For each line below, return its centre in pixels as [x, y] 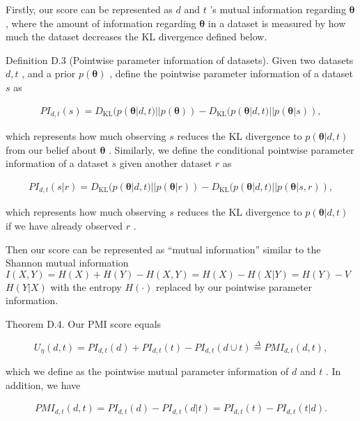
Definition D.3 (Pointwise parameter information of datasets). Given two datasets [180, 59]
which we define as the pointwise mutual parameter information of [147, 371]
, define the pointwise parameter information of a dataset [232, 73]
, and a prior [49, 73]
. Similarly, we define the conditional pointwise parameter [232, 149]
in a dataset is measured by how [277, 23]
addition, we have [43, 384]
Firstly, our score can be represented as [89, 9]
